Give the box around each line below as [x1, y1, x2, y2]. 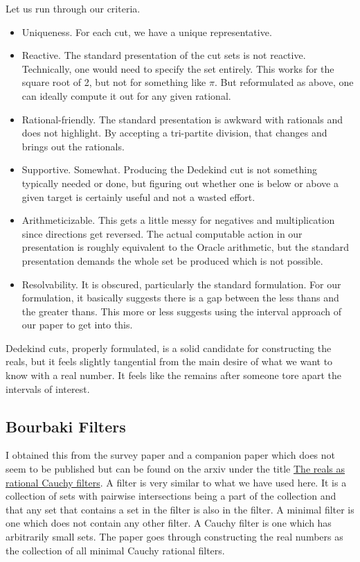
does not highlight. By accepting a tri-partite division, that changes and [21, 125, 327, 140]
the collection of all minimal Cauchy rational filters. [6, 543, 225, 557]
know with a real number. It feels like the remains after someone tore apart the [6, 368, 341, 383]
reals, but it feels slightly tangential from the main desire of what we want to [6, 354, 333, 369]
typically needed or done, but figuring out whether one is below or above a [21, 175, 339, 190]
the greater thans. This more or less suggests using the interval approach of [21, 304, 342, 318]
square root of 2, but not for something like [21, 75, 206, 89]
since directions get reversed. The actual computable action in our [21, 226, 303, 240]
